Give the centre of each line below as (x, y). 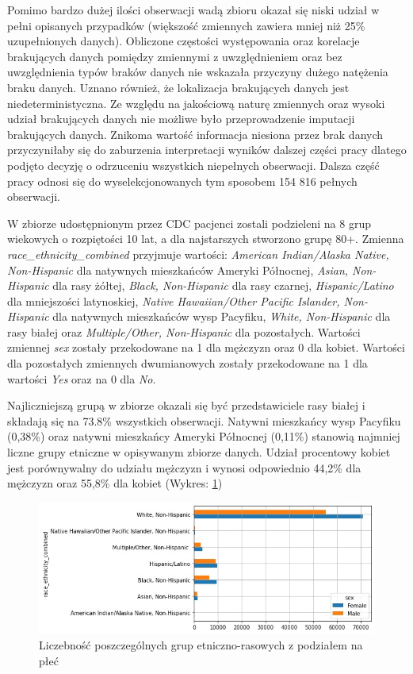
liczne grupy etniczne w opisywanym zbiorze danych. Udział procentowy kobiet (199, 452)
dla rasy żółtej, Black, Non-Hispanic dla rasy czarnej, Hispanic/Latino (223, 285)
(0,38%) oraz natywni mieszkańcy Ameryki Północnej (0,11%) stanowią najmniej (204, 436)
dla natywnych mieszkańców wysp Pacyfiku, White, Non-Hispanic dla (222, 316)
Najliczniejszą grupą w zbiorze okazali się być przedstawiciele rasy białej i (186, 405)
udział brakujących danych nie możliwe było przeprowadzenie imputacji (181, 119)
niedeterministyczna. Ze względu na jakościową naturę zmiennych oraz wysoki (196, 103)
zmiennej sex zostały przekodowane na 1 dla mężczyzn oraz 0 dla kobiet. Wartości (206, 347)
